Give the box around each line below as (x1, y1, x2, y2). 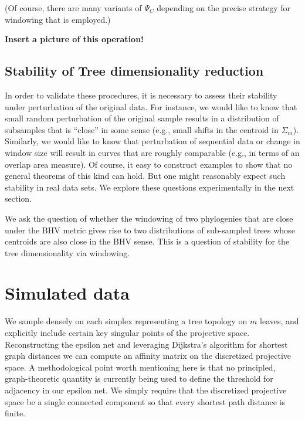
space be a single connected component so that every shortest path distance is (5, 395, 286, 408)
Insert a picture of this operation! (5, 33, 144, 45)
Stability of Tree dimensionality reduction (5, 62, 264, 80)
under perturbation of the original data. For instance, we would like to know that (5, 100, 297, 113)
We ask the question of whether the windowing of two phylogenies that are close (5, 212, 293, 224)
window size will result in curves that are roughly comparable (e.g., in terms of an (5, 146, 300, 158)
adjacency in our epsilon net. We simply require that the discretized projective (5, 383, 287, 396)
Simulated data (5, 281, 130, 305)
